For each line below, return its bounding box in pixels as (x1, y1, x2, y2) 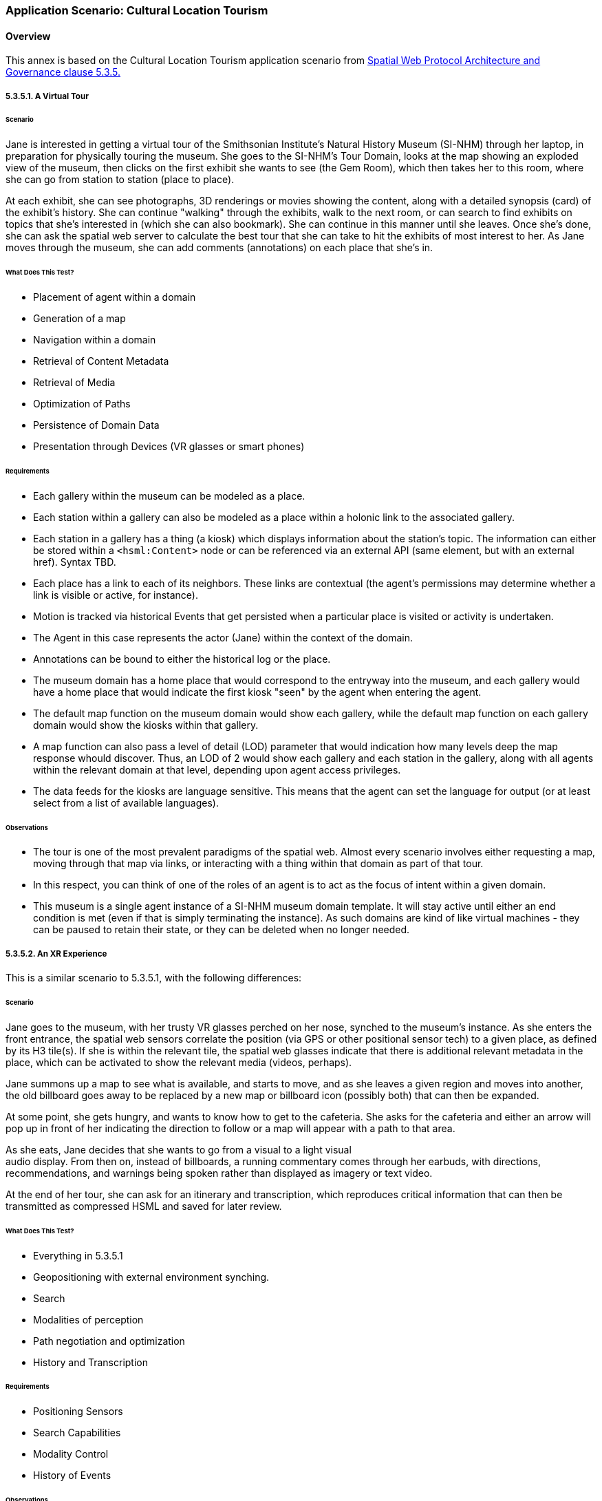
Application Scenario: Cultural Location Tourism (6, 3, 268, 17)
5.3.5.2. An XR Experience (6, 948, 107, 959)
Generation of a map (33, 312, 126, 324)
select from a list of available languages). (33, 796, 219, 809)
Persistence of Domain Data (33, 418, 160, 431)
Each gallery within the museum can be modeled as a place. (33, 489, 305, 502)
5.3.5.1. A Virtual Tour (6, 91, 89, 101)
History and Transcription (33, 1356, 149, 1368)
